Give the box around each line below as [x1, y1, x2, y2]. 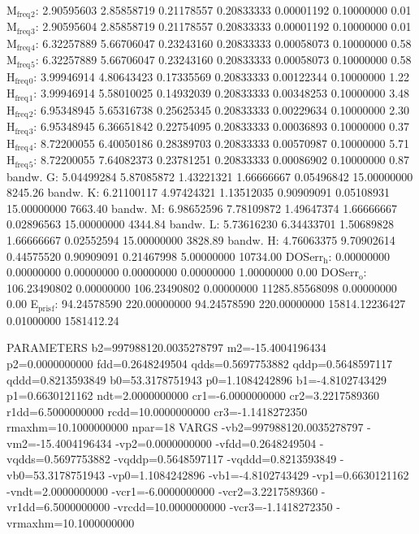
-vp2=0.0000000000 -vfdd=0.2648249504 [115, 434, 317, 451]
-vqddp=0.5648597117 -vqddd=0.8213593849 [114, 450, 337, 467]
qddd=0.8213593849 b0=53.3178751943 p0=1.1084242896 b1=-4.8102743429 [6, 371, 387, 388]
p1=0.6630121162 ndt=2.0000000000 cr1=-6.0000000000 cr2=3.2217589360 [6, 387, 379, 404]
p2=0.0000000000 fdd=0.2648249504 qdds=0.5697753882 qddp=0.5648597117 [6, 354, 392, 371]
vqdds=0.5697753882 [6, 450, 110, 467]
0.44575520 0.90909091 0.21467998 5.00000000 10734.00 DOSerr [6, 247, 324, 264]
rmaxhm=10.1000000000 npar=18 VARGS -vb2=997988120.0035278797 [6, 419, 364, 436]
